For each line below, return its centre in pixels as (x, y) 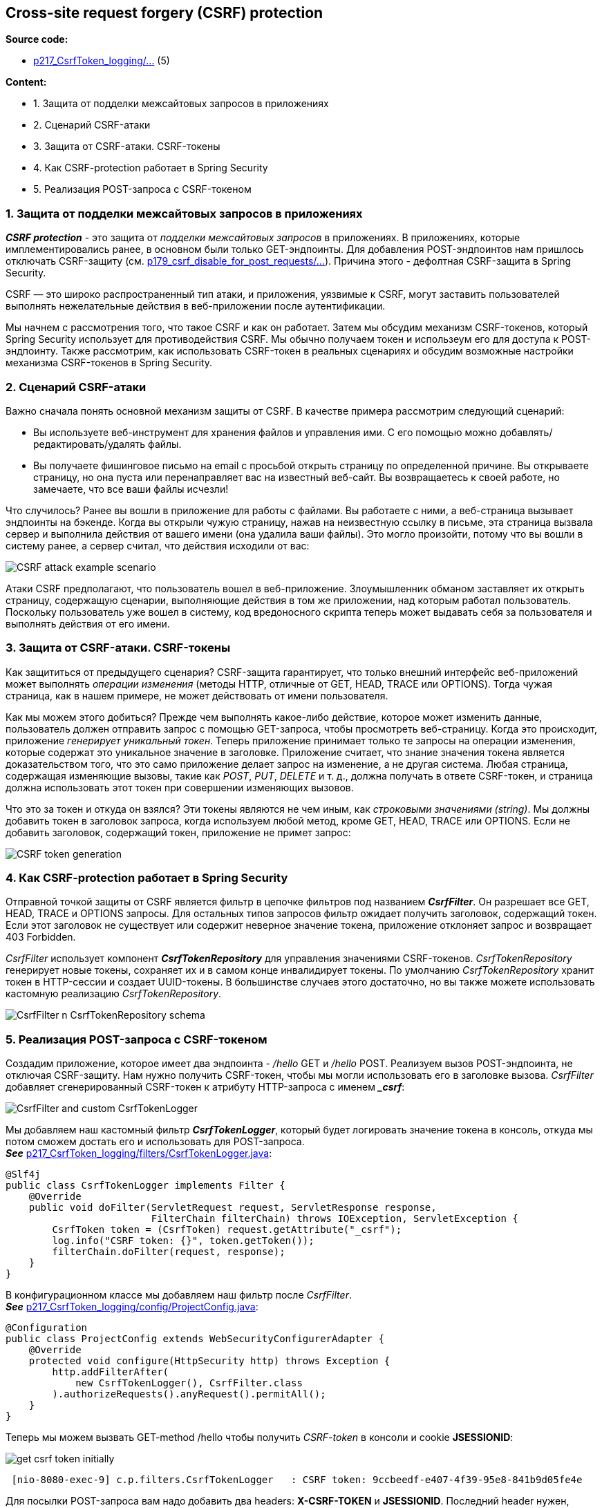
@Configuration (47, 1328)
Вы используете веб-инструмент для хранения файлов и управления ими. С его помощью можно (265, 432)
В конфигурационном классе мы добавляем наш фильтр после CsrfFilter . (179, 1295)
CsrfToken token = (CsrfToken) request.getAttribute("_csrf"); (227, 1230)
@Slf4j (23, 1175)
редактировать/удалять (90, 444)
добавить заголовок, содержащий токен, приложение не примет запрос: (178, 832)
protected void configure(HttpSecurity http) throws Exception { (209, 1361)
